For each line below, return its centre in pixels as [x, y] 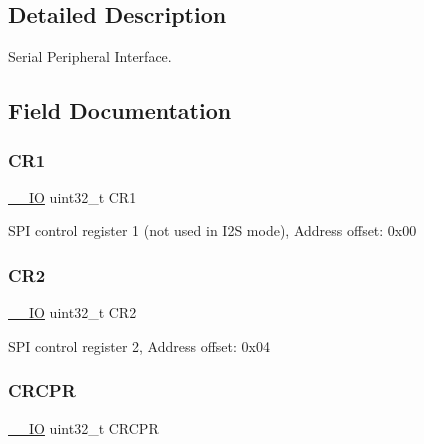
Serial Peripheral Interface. [90, 56]
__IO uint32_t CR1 [72, 196]
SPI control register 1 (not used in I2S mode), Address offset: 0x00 [212, 230]
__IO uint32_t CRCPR [83, 427]
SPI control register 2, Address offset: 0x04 [139, 345]
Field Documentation [120, 110]
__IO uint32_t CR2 [72, 312]
